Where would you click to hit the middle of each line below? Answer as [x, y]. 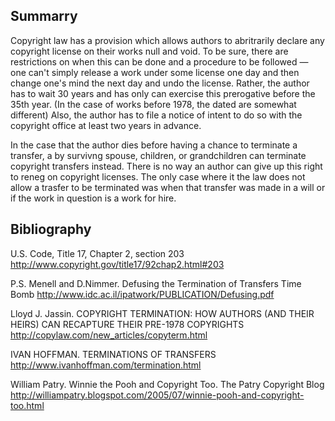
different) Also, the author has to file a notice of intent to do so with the [156, 115]
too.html [27, 405]
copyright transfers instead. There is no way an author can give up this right [166, 166]
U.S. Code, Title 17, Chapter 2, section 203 [97, 253]
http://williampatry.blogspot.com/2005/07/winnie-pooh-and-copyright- [157, 395]
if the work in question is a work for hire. [93, 198]
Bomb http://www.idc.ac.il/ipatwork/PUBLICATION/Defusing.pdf [142, 294]
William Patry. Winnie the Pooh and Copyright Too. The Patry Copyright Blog [167, 384]
